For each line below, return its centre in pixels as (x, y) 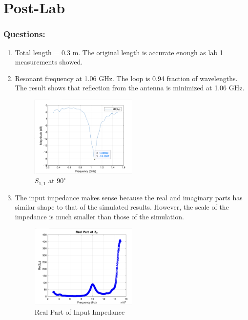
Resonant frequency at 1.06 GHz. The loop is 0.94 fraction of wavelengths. (126, 78)
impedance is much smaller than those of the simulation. (99, 217)
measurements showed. (49, 62)
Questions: (24, 34)
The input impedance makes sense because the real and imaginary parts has (129, 197)
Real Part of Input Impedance (80, 311)
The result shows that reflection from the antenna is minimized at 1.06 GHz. (130, 88)
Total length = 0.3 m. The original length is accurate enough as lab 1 (119, 52)
